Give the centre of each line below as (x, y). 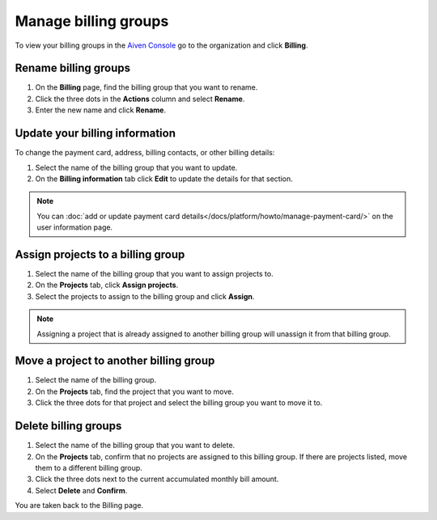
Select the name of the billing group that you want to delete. (135, 446)
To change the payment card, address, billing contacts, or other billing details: (145, 153)
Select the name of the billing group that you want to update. (136, 167)
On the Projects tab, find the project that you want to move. (135, 391)
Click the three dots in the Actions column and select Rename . (140, 99)
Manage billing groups (92, 21)
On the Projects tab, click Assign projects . (107, 285)
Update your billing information (95, 133)
